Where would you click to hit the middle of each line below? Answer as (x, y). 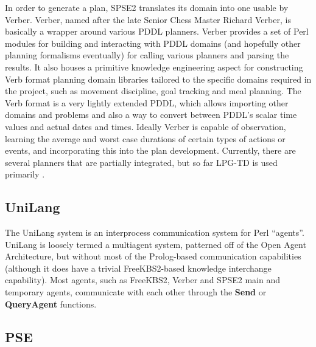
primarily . (25, 174)
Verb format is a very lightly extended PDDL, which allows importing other (147, 102)
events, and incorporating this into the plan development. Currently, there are (150, 150)
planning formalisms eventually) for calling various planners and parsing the (147, 55)
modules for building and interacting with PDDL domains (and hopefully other (153, 43)
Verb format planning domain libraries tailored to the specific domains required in (158, 79)
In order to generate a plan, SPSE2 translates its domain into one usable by (147, 7)
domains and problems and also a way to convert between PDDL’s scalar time (151, 115)
